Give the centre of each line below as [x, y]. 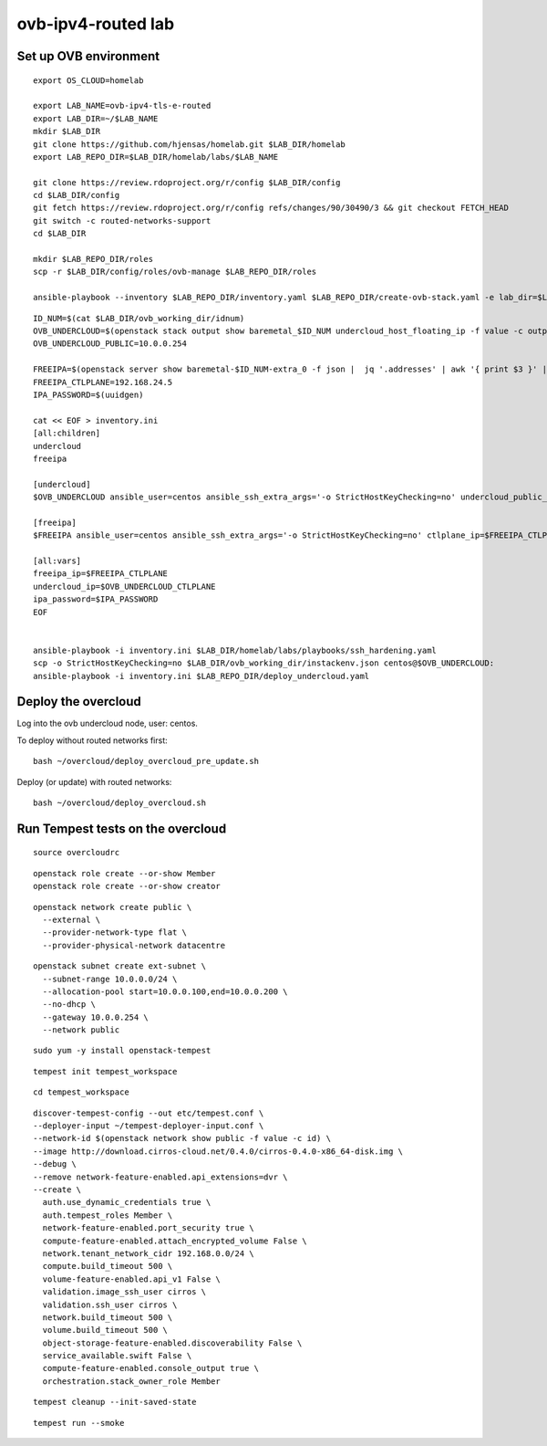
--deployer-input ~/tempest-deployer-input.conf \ [149, 1126]
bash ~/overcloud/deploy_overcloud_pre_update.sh [146, 761]
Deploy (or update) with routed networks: [94, 781]
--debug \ [55, 1164]
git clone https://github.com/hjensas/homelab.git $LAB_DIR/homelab [189, 144]
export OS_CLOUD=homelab [88, 80]
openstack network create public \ [113, 907]
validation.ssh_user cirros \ [110, 1305]
